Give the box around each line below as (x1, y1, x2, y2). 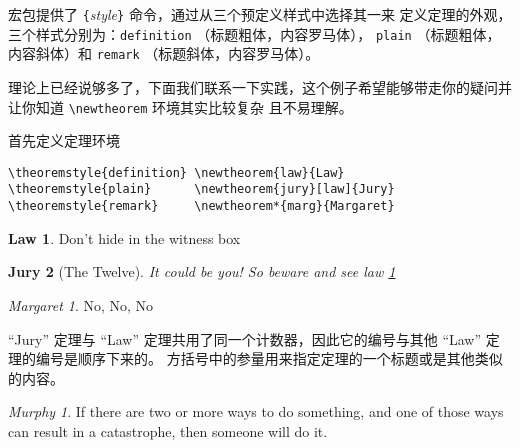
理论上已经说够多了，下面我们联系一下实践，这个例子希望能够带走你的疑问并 (8, 76, 512, 97)
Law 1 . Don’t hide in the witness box (8, 227, 241, 248)
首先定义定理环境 (8, 130, 120, 151)
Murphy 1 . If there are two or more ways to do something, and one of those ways (8, 401, 504, 422)
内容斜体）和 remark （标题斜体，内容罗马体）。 (8, 43, 320, 64)
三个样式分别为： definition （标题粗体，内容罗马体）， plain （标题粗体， (8, 23, 501, 44)
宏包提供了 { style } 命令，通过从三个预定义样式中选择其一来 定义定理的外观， (8, 4, 512, 24)
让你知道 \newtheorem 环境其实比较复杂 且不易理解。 (8, 96, 353, 117)
